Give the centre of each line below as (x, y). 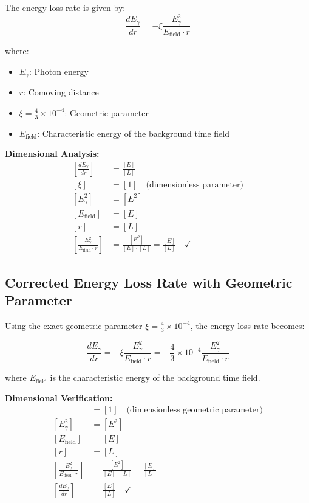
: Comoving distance (61, 92)
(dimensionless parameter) (195, 185)
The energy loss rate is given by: (65, 7)
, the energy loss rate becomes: (247, 325)
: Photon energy (59, 71)
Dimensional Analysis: (52, 154)
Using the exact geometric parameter (74, 325)
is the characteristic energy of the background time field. (155, 377)
